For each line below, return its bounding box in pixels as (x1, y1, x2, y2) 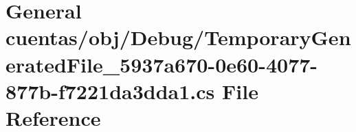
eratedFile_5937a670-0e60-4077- (5, 50, 318, 78)
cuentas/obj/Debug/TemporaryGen (5, 23, 351, 51)
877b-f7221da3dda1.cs (5, 77, 215, 105)
